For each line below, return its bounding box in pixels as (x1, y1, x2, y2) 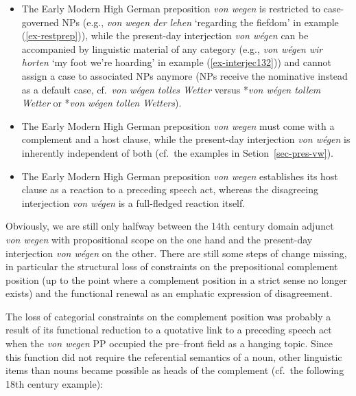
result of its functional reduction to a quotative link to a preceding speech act (5, 322, 332, 337)
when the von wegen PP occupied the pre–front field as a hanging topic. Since (5, 336, 333, 351)
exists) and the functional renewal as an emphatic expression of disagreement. (5, 286, 333, 300)
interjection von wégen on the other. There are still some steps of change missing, (5, 245, 347, 260)
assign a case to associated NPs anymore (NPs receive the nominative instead (21, 68, 348, 82)
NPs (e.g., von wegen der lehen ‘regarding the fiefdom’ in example (62, 14, 339, 29)
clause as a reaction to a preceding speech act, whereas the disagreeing (21, 182, 318, 197)
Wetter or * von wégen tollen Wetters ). (21, 96, 182, 110)
